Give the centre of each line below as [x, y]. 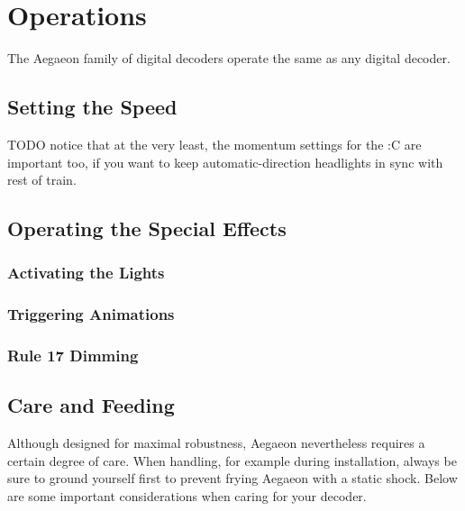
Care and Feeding [91, 405]
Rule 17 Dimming [73, 356]
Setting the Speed [92, 107]
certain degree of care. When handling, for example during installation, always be [232, 460]
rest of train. [42, 180]
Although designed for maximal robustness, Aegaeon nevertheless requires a [216, 443]
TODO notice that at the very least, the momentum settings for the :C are [214, 144]
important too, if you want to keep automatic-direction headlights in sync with [225, 162]
